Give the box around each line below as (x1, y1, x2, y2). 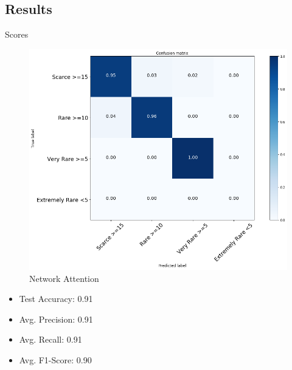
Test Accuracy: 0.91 (19, 292, 93, 305)
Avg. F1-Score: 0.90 (19, 354, 92, 366)
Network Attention (29, 272, 99, 284)
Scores (5, 28, 29, 41)
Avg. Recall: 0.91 (19, 333, 82, 346)
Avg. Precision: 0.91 (19, 312, 93, 325)
